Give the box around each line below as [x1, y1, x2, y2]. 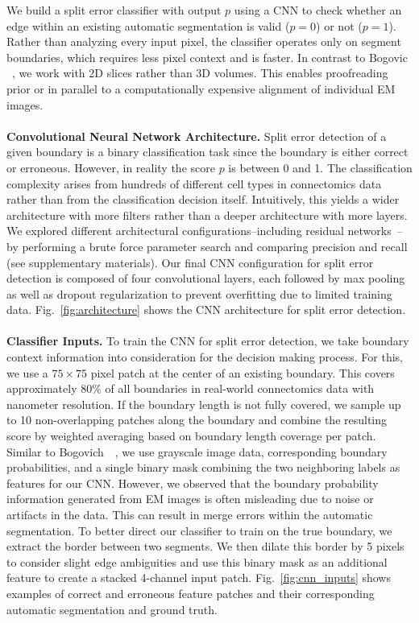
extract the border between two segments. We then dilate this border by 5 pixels [6, 538, 404, 555]
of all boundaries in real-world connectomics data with [105, 380, 375, 397]
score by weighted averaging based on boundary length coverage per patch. [6, 427, 376, 444]
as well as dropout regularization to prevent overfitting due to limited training [6, 285, 392, 302]
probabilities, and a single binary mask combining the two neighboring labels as [6, 459, 400, 476]
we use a [6, 364, 48, 381]
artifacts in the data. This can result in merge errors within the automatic [6, 506, 373, 522]
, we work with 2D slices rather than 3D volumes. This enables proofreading [12, 64, 388, 81]
